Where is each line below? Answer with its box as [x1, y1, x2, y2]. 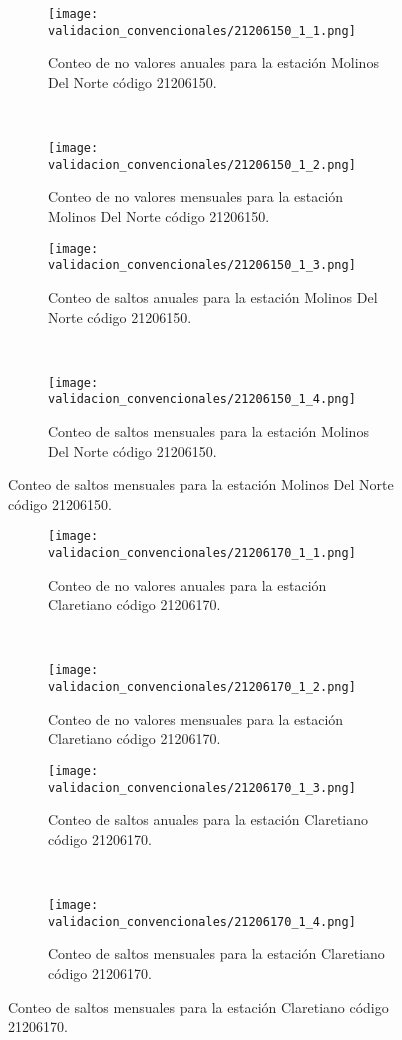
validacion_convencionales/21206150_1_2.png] [48, 157, 356, 172]
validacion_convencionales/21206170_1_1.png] [48, 546, 356, 561]
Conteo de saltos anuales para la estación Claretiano [48, 809, 369, 830]
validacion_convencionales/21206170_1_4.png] [48, 914, 356, 929]
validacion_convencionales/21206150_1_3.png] [48, 258, 356, 273]
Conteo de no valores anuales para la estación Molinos [48, 52, 379, 73]
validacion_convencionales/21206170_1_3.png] [48, 780, 356, 795]
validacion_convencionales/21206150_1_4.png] [48, 392, 356, 407]
